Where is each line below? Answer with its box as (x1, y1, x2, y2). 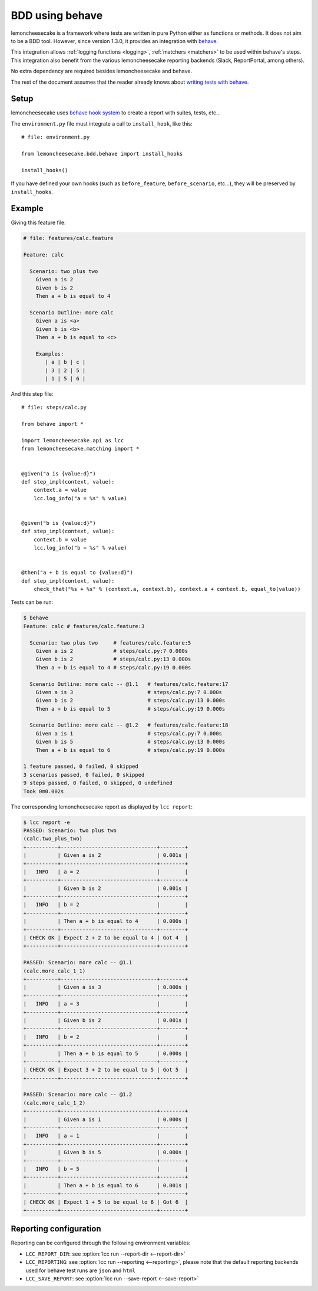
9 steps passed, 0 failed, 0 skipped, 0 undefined (23, 780, 173, 787)
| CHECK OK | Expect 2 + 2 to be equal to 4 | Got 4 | (23, 935, 188, 941)
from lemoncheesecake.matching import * (21, 445, 140, 452)
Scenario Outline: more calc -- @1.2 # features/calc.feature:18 (29, 722, 228, 728)
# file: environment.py (21, 134, 90, 141)
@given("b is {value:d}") (21, 520, 97, 526)
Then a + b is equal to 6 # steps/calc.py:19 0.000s (35, 747, 226, 753)
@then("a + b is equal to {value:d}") (21, 569, 134, 576)
